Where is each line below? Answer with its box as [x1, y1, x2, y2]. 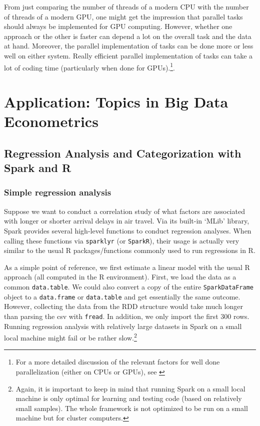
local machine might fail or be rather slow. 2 [4, 331, 137, 342]
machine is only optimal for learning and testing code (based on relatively [15, 393, 242, 403]
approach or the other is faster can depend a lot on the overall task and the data [4, 30, 251, 41]
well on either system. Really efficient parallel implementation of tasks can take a [4, 50, 253, 60]
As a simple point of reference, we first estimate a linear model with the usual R [4, 261, 250, 272]
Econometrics [4, 111, 98, 131]
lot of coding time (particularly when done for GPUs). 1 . [4, 60, 175, 72]
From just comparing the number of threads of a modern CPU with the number [4, 1, 249, 11]
